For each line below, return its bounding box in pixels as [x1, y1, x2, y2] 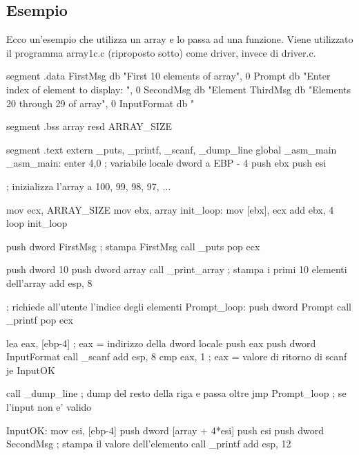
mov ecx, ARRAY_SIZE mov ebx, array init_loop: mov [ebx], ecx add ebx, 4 [6, 202, 334, 216]
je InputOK [6, 362, 55, 377]
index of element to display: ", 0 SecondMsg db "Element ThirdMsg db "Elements [6, 82, 351, 96]
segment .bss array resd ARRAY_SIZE [6, 119, 173, 133]
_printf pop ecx [6, 313, 73, 327]
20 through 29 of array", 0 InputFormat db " [6, 95, 195, 110]
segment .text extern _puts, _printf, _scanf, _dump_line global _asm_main [6, 142, 337, 156]
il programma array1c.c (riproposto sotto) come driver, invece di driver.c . [6, 45, 316, 59]
